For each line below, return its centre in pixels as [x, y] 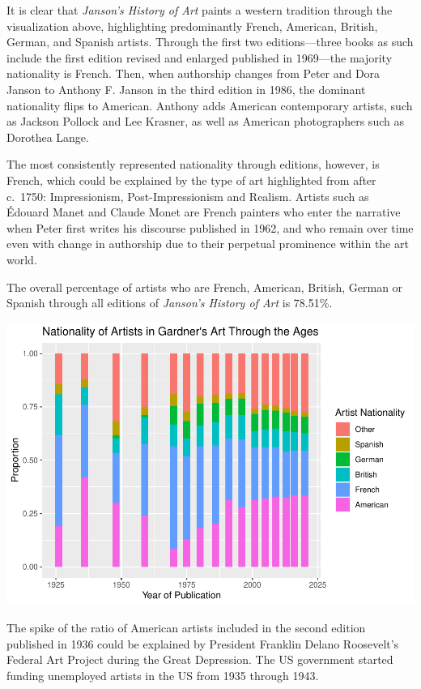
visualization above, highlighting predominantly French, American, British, [192, 26]
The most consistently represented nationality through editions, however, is [193, 164]
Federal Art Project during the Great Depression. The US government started [200, 659]
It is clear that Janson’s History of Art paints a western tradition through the [200, 10]
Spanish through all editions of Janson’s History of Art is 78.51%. [170, 303]
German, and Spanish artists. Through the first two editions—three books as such [210, 42]
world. [22, 259]
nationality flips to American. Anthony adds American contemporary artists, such [210, 105]
